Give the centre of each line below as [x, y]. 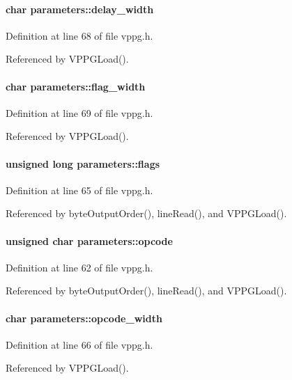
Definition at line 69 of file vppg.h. [79, 112]
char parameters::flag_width [76, 86]
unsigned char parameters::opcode [89, 240]
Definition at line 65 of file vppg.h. [79, 190]
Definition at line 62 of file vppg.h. [79, 267]
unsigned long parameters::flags [83, 163]
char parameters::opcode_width [84, 318]
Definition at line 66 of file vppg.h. [79, 344]
